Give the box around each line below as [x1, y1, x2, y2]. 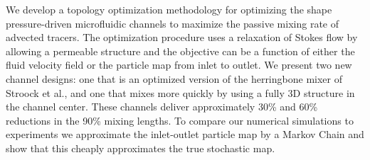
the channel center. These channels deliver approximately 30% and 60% [6, 99, 318, 114]
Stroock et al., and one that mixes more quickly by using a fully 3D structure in [6, 85, 355, 100]
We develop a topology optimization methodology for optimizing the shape [6, 2, 332, 16]
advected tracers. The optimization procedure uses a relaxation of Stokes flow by [6, 30, 358, 45]
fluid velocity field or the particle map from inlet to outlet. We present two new [6, 57, 352, 72]
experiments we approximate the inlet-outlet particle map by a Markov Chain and [6, 127, 364, 142]
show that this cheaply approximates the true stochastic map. [6, 140, 275, 155]
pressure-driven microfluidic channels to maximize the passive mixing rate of [6, 16, 339, 30]
